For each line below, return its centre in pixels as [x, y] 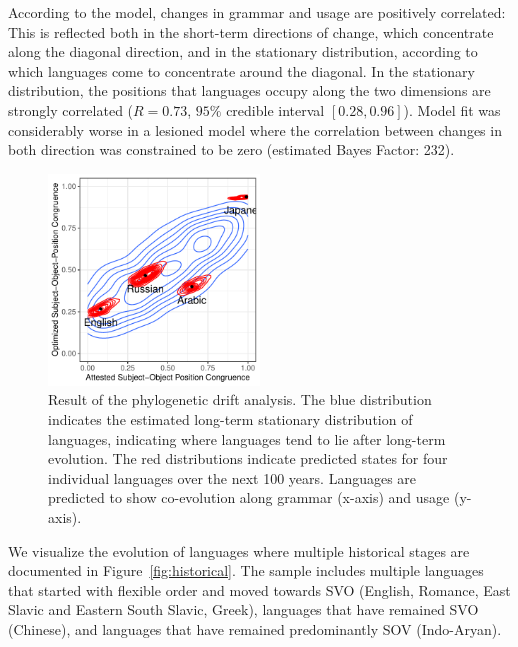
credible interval [275, 109]
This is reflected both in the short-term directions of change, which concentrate [251, 31]
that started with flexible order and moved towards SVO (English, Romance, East [259, 589]
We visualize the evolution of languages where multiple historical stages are [239, 550]
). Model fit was [452, 109]
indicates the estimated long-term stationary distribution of [230, 418]
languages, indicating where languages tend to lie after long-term [247, 438]
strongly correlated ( [71, 109]
